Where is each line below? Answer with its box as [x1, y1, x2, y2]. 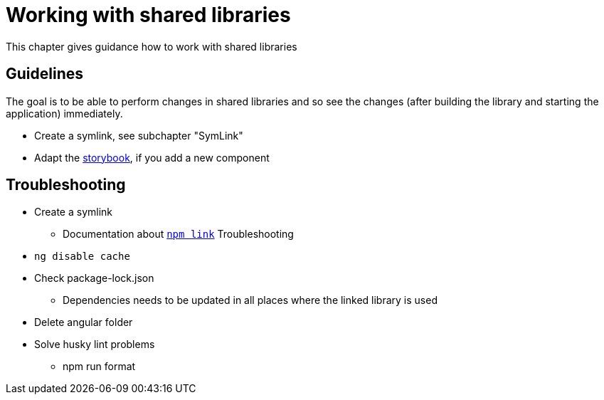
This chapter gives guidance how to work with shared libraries [6, 40, 297, 53]
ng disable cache [34, 251, 130, 263]
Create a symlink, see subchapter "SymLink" [34, 129, 243, 142]
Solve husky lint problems [34, 338, 155, 351]
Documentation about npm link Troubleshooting [63, 228, 294, 241]
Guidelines [6, 65, 83, 83]
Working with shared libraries [6, 3, 291, 27]
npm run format [63, 360, 136, 373]
